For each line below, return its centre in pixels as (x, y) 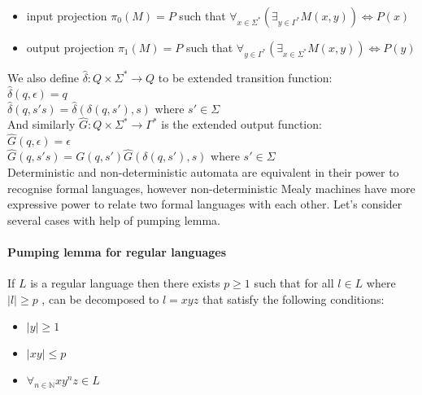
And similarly (41, 124)
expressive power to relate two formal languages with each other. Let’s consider (205, 204)
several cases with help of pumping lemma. (114, 219)
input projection (67, 15)
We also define (43, 77)
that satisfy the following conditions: (293, 298)
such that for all (294, 283)
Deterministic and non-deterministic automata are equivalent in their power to (203, 172)
